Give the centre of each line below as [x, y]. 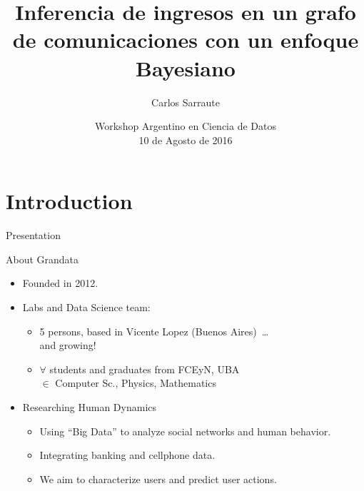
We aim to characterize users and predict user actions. [158, 479]
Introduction [69, 201]
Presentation [33, 235]
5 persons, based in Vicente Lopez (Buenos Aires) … [154, 331]
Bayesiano [186, 67]
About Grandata [42, 259]
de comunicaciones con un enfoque [186, 40]
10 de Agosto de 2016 [186, 140]
